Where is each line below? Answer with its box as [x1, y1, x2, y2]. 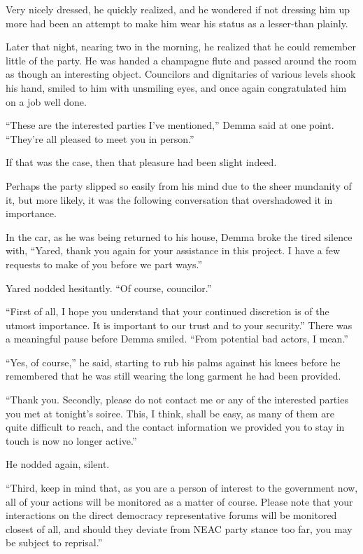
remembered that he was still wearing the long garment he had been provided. [6, 368, 341, 383]
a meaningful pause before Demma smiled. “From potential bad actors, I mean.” [6, 331, 348, 346]
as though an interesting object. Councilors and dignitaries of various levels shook [6, 67, 356, 81]
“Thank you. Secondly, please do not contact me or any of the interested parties [6, 392, 348, 407]
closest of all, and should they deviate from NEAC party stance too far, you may [6, 521, 353, 536]
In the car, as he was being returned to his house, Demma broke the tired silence [6, 229, 353, 244]
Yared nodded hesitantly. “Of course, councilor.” [6, 280, 212, 295]
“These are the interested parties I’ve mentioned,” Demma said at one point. [6, 118, 334, 132]
